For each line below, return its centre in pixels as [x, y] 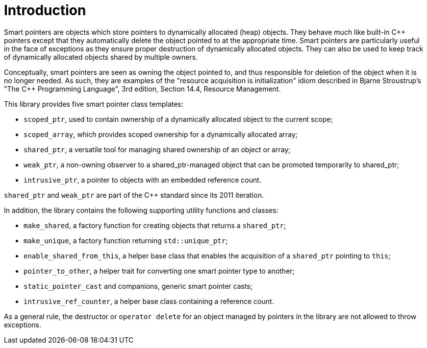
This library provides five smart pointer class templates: [94, 104]
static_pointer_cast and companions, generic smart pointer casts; [138, 286]
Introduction [45, 10]
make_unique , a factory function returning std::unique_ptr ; [126, 240]
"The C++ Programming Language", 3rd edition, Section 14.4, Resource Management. [142, 89]
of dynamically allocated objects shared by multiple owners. [101, 57]
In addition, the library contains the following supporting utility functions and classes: [141, 210]
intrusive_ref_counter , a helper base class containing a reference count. [149, 301]
